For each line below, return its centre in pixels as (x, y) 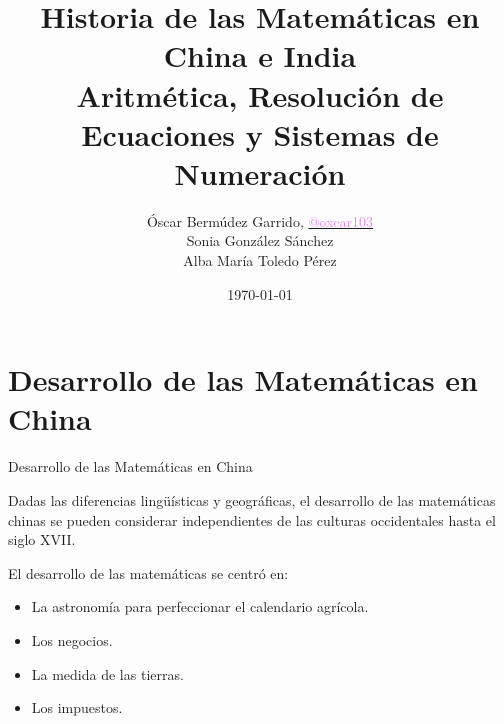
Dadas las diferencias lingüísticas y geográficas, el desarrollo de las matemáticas (252, 499)
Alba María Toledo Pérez (260, 260)
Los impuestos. (77, 707)
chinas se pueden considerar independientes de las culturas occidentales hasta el (252, 519)
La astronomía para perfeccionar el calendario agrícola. (200, 606)
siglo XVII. (42, 539)
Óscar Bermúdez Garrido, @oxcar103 (260, 220)
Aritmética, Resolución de (260, 94)
